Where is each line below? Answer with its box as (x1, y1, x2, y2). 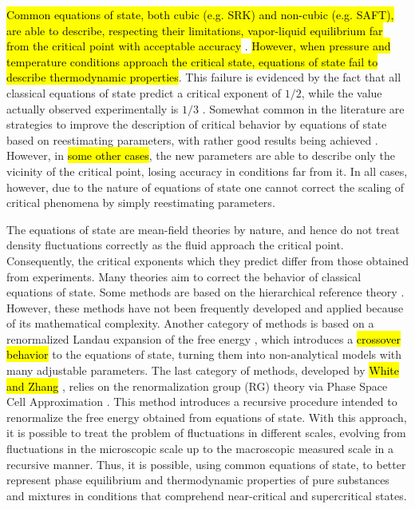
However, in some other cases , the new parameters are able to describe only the (6, 147, 396, 164)
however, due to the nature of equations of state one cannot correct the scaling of (6, 178, 405, 195)
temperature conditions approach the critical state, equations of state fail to (6, 53, 378, 70)
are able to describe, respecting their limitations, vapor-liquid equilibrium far (6, 22, 383, 38)
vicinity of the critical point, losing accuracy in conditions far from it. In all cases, (6, 162, 408, 179)
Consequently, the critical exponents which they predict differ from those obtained (6, 252, 409, 268)
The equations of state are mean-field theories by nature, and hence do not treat (6, 221, 400, 237)
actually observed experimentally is (6, 100, 179, 117)
